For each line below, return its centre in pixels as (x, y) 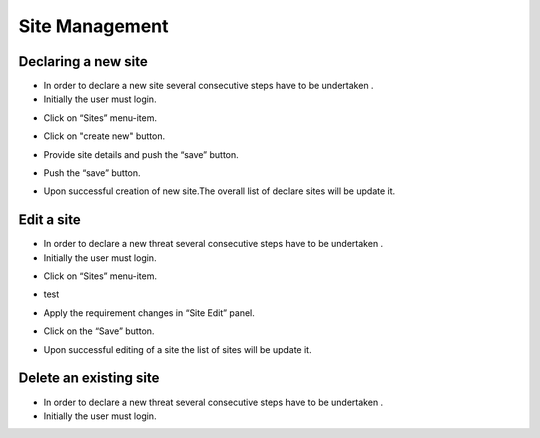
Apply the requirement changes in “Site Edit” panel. (149, 312)
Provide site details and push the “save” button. (141, 154)
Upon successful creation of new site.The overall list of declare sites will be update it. (219, 191)
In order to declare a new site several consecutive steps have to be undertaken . (208, 86)
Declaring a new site (83, 61)
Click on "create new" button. (104, 136)
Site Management (93, 26)
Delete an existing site (89, 378)
